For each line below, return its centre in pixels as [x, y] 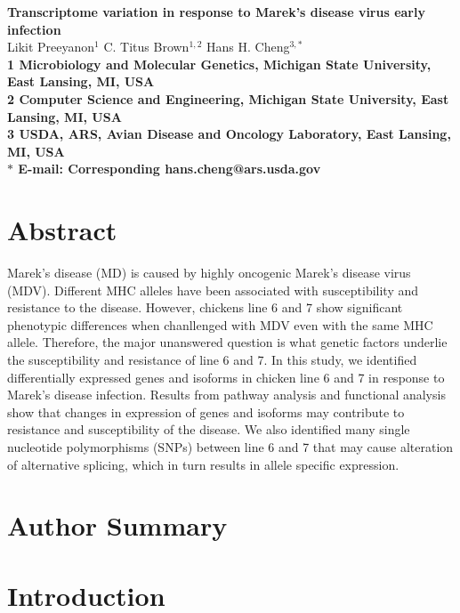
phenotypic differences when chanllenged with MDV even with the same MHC [220, 324]
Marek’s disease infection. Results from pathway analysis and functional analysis [226, 395]
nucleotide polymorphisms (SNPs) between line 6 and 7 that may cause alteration [230, 447]
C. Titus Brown [146, 47]
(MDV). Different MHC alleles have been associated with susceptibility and [213, 290]
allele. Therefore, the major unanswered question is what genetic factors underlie [227, 342]
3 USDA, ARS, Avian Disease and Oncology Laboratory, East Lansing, [229, 134]
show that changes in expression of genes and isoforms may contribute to [206, 411]
